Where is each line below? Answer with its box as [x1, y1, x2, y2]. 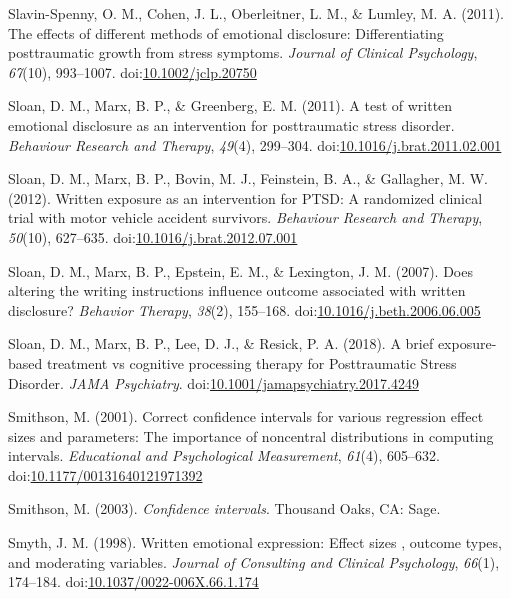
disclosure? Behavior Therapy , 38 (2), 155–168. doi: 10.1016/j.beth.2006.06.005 [8, 299, 481, 320]
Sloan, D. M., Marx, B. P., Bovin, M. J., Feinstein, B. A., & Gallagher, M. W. [8, 168, 489, 189]
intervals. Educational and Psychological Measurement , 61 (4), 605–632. [8, 445, 440, 466]
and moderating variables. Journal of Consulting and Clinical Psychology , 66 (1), [8, 551, 500, 572]
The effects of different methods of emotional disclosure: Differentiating [8, 22, 444, 43]
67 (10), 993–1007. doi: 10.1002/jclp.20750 [8, 61, 257, 82]
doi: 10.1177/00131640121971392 [8, 464, 203, 485]
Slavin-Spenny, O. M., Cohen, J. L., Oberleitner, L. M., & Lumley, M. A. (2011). [8, 3, 504, 23]
